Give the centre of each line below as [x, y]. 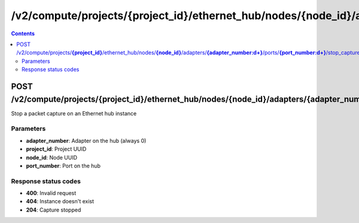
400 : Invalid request [51, 193]
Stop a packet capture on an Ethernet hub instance [74, 113]
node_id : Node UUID [52, 157]
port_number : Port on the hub [63, 166]
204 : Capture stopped [54, 210]
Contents [23, 33]
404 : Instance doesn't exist [60, 201]
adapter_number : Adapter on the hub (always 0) [86, 140]
